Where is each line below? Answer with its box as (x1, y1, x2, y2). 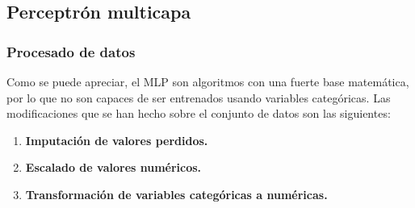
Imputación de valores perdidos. (25, 131, 208, 148)
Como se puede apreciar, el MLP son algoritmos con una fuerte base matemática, (6, 73, 409, 89)
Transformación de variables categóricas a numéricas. (25, 185, 328, 202)
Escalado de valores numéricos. (25, 159, 202, 176)
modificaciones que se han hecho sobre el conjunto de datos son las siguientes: (6, 105, 391, 122)
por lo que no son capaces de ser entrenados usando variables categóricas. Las (6, 89, 391, 106)
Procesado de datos (6, 41, 136, 61)
